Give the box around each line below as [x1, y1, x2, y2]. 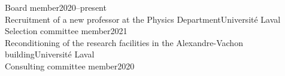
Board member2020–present [5, 1, 107, 13]
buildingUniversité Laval [5, 48, 95, 60]
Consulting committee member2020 [5, 59, 135, 72]
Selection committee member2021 [5, 25, 128, 37]
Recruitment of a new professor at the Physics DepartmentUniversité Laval [5, 13, 281, 25]
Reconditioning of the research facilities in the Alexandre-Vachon [5, 36, 243, 48]
